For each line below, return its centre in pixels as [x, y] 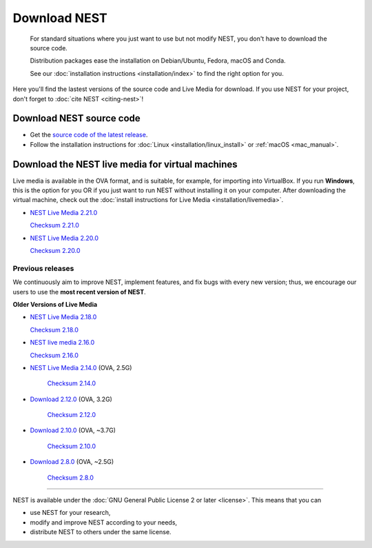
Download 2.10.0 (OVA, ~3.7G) [73, 430]
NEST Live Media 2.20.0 [64, 238]
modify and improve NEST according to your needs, [104, 522]
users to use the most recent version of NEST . [79, 292]
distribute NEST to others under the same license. [101, 532]
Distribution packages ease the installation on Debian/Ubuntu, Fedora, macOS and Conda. [158, 61]
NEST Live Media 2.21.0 [64, 212]
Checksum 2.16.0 [54, 355]
